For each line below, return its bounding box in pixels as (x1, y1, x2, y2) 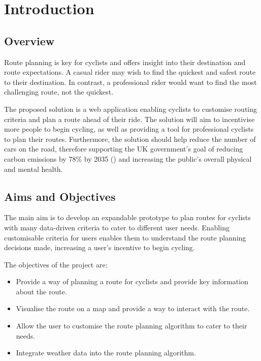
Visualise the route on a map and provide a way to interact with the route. (16, 303, 250, 314)
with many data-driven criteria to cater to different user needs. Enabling (4, 222, 230, 232)
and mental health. (4, 163, 63, 174)
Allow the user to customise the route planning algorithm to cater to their (16, 320, 247, 331)
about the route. (16, 286, 67, 296)
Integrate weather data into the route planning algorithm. (16, 347, 196, 358)
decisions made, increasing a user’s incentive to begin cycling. (4, 242, 195, 253)
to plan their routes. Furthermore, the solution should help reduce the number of (4, 133, 256, 144)
